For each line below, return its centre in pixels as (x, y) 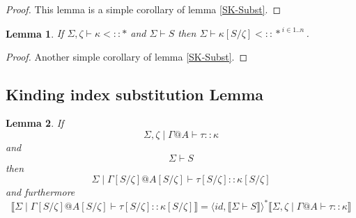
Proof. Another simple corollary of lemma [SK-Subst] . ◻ (127, 56)
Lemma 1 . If (35, 33)
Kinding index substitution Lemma (135, 94)
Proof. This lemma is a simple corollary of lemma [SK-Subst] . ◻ (143, 9)
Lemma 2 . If (35, 123)
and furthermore (40, 192)
